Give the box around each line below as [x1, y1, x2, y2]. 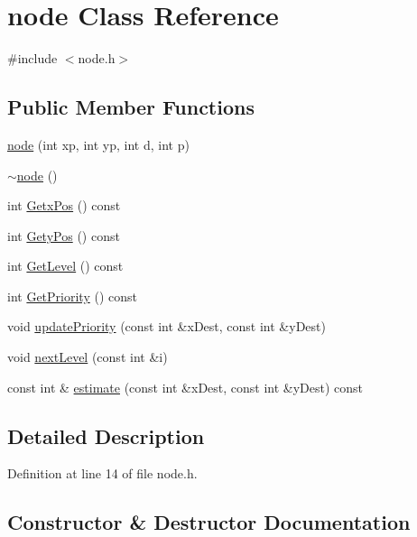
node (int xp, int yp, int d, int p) [7, 134, 190, 153]
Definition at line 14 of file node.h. [7, 464, 198, 483]
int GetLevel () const [7, 256, 124, 275]
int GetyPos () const [7, 226, 120, 245]
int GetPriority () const [7, 286, 137, 305]
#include [7, 49, 58, 68]
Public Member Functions [7, 93, 255, 121]
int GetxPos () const [7, 196, 121, 215]
